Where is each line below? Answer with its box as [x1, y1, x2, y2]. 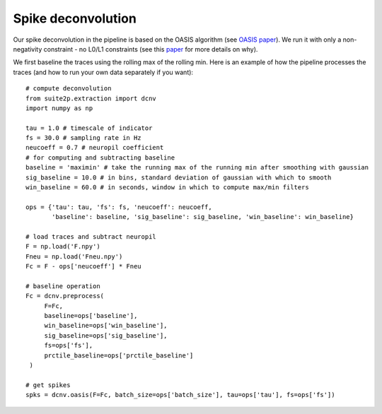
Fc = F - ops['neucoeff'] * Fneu [25, 262, 141, 271]
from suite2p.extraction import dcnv [25, 94, 157, 102]
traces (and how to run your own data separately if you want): [13, 68, 194, 76]
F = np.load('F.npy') [25, 242, 100, 251]
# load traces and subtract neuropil [25, 232, 157, 240]
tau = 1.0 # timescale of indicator [25, 124, 153, 132]
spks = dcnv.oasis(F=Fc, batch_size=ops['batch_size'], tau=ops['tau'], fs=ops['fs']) [25, 391, 335, 399]
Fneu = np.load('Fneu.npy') [25, 252, 123, 261]
